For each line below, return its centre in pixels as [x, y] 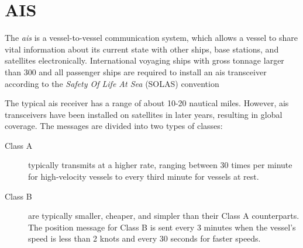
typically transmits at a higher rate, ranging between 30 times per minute [160, 165]
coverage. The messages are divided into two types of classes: [114, 126]
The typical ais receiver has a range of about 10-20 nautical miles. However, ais [147, 103]
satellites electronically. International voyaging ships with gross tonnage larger [144, 60]
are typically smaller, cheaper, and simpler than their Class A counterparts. [164, 216]
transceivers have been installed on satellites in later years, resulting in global [144, 114]
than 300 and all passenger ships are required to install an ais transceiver [136, 71]
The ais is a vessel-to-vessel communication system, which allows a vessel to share [151, 38]
